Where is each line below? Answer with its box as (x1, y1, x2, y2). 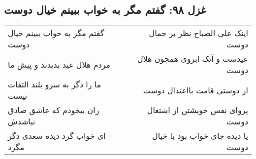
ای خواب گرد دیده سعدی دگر (8, 130, 106, 142)
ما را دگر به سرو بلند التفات (8, 79, 101, 90)
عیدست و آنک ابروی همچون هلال (137, 53, 248, 65)
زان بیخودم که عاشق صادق (8, 104, 99, 116)
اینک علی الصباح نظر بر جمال (149, 27, 248, 39)
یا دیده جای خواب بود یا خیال (152, 130, 248, 142)
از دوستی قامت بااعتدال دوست (143, 84, 248, 96)
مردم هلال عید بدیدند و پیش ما (8, 58, 111, 70)
